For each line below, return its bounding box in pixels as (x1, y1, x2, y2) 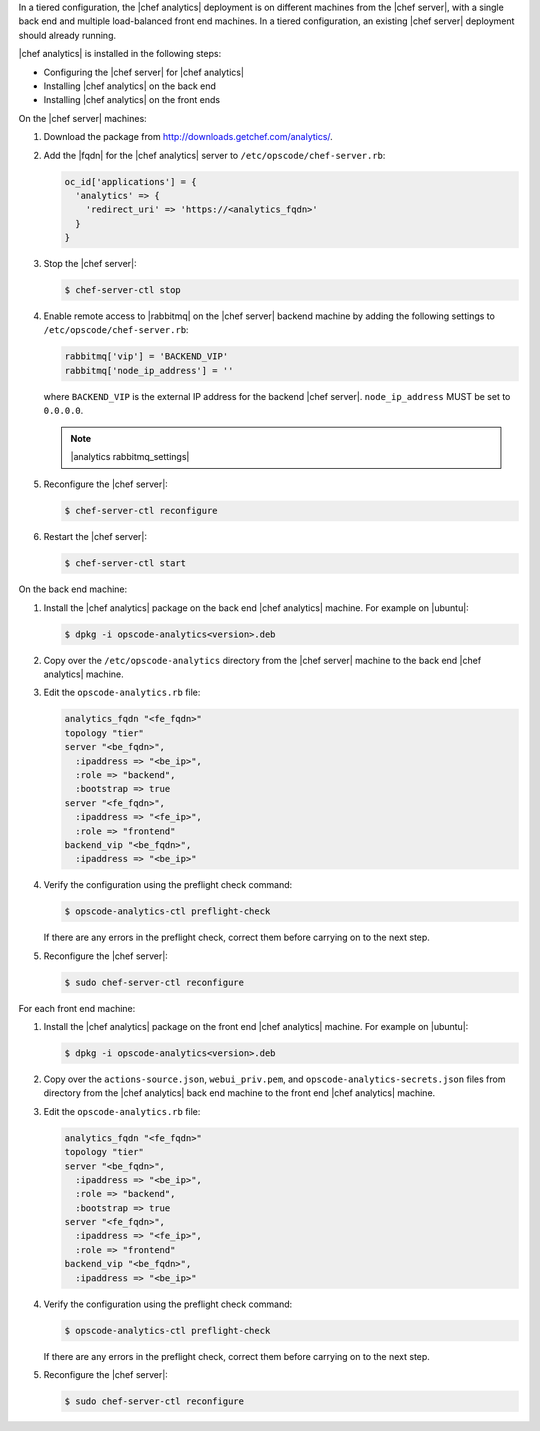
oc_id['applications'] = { (64, 176, 197, 187)
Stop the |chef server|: (43, 258, 137, 270)
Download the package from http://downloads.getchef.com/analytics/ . (43, 131, 334, 143)
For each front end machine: (18, 1002, 136, 1014)
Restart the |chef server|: (43, 531, 148, 543)
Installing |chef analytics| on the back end (43, 80, 217, 92)
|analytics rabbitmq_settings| (70, 450, 190, 462)
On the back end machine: (18, 583, 128, 595)
